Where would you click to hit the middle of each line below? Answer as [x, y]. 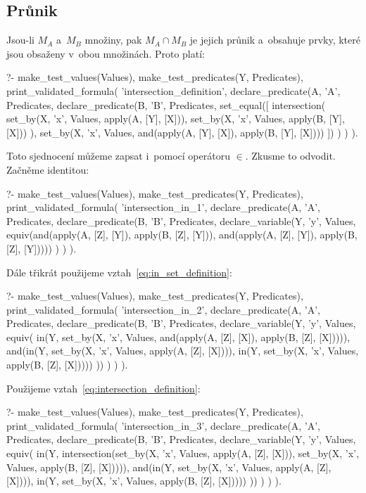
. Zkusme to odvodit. [290, 156]
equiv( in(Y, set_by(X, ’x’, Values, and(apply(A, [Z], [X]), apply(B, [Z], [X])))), [178, 337]
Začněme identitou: [48, 169]
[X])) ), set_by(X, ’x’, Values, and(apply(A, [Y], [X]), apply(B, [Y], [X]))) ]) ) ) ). [182, 132]
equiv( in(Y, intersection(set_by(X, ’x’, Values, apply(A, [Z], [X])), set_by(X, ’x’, [183, 453]
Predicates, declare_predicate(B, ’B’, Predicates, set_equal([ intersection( [166, 104]
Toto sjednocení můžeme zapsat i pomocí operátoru [118, 156]
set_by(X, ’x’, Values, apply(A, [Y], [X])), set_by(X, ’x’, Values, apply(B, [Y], [176, 119]
